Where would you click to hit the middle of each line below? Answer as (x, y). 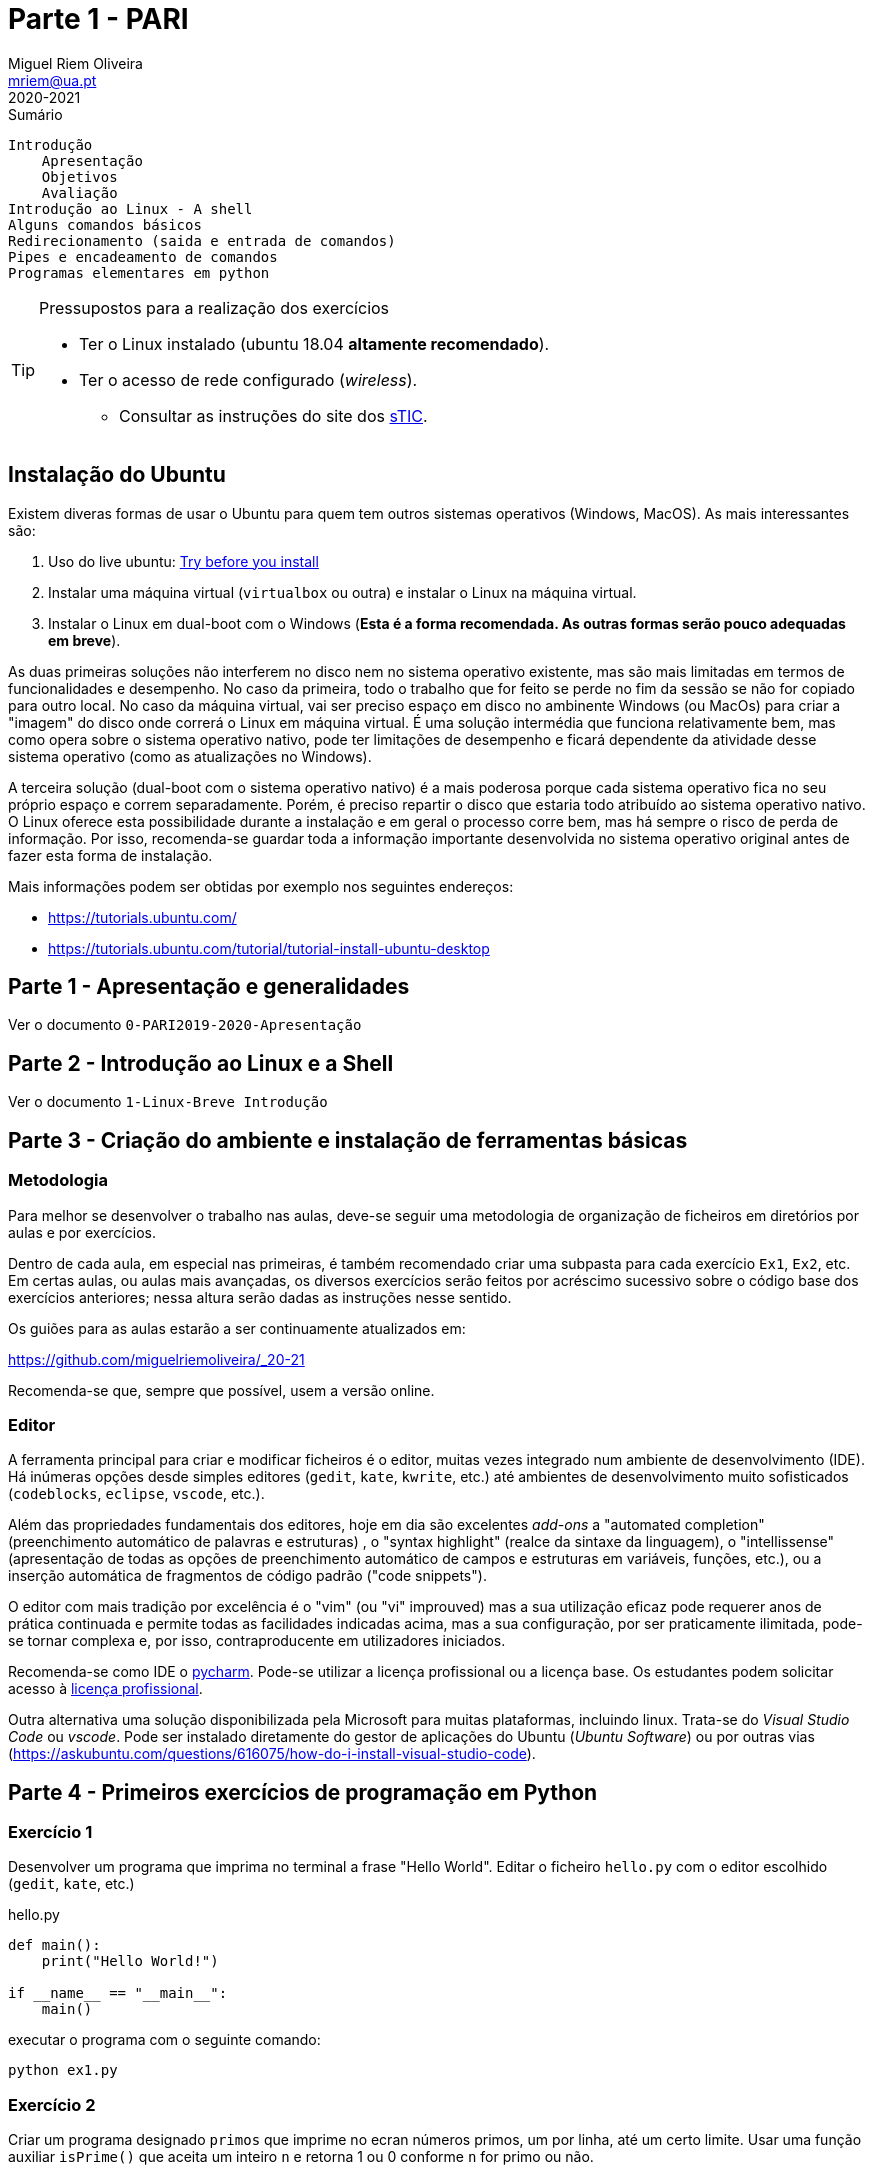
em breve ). (84, 640)
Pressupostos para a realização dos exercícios (214, 307)
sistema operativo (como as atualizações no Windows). (190, 756)
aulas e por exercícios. (82, 1232)
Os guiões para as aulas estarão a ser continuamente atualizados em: (237, 1328)
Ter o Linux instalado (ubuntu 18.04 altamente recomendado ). (314, 343)
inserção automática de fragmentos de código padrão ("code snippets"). (247, 1576)
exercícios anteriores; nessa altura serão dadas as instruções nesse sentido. (260, 1297)
